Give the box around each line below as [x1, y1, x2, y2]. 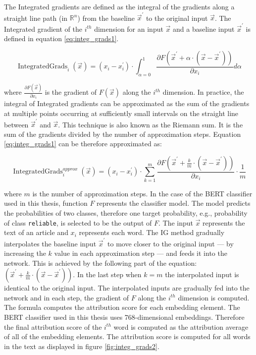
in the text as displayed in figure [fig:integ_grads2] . [4, 341, 159, 351]
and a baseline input [173, 23, 235, 34]
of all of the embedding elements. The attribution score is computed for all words [4, 331, 251, 342]
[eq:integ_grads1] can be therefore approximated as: [4, 138, 162, 149]
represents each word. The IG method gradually [79, 227, 225, 237]
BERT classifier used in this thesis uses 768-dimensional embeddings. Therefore [4, 312, 245, 322]
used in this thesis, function [4, 198, 88, 208]
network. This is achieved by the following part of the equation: [4, 257, 197, 268]
